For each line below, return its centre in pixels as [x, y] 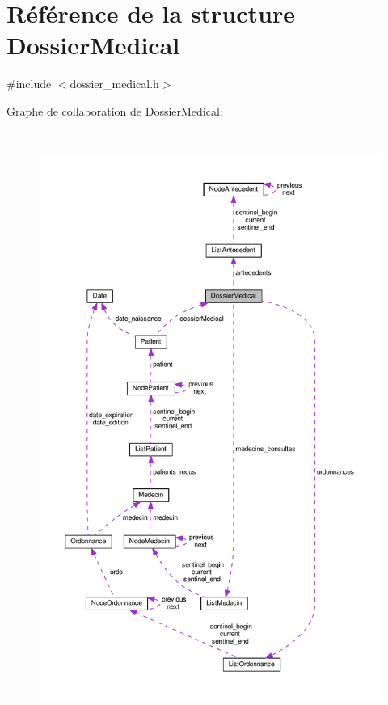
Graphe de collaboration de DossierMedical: [115, 110]
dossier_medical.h [114, 84]
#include [29, 84]
